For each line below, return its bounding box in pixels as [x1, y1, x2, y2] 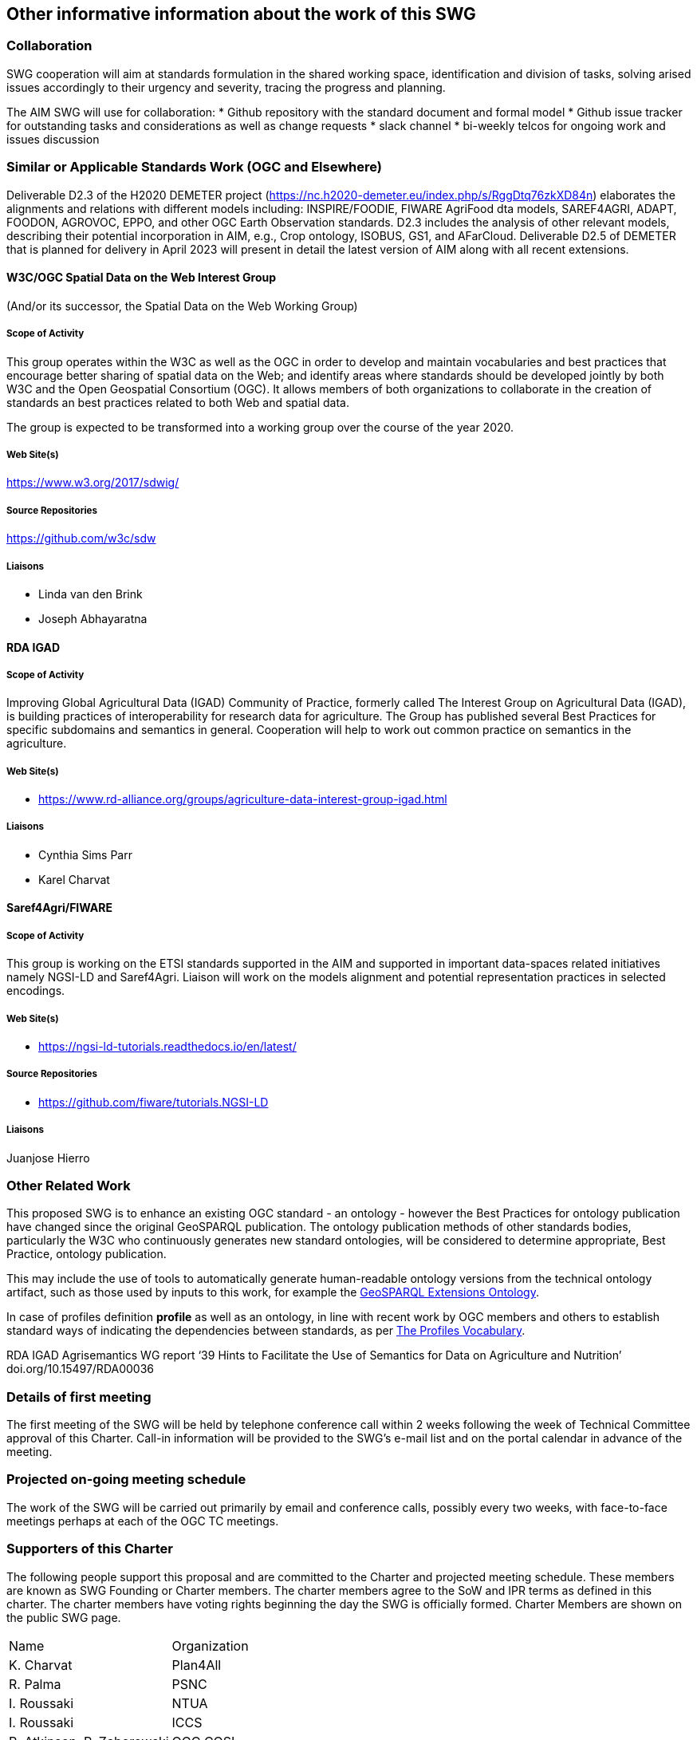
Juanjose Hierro [6, 1150, 90, 1165]
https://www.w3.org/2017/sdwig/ [6, 475, 179, 490]
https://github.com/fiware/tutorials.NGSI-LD [38, 1095, 269, 1109]
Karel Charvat [38, 872, 110, 886]
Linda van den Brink [38, 586, 143, 601]
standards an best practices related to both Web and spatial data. [6, 395, 350, 409]
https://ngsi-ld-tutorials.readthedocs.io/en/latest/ [38, 1040, 297, 1054]
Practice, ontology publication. [6, 1247, 167, 1261]
